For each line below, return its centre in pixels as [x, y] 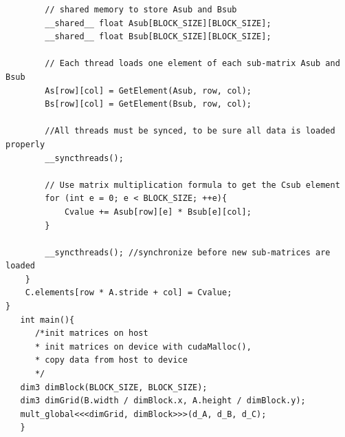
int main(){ [47, 320]
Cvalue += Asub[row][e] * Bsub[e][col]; [158, 212]
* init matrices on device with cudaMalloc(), [143, 347]
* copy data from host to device [111, 360]
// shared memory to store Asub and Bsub [141, 10]
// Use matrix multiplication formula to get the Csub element [192, 185]
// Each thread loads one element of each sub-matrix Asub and [192, 64]
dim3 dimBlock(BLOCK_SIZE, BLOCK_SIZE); [114, 387]
